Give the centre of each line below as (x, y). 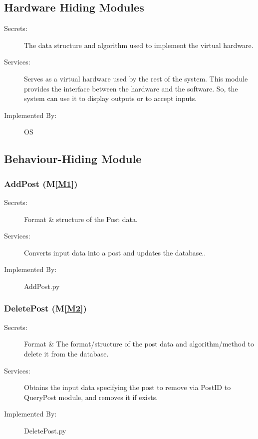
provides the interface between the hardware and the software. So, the (131, 88)
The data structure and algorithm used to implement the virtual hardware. (139, 45)
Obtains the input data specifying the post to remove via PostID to (128, 387)
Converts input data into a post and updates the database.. (115, 252)
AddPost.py (42, 286)
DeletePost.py (45, 430)
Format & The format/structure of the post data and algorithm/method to (139, 344)
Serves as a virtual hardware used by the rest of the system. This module (136, 78)
